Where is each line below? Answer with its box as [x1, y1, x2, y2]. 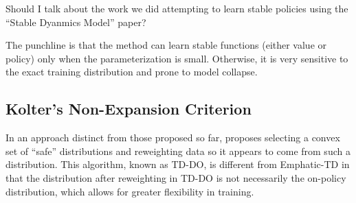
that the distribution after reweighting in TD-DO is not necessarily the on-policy [5, 170, 346, 184]
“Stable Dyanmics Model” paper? [5, 14, 146, 29]
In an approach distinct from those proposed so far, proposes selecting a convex [5, 130, 340, 145]
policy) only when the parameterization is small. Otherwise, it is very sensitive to [5, 51, 348, 65]
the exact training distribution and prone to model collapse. [5, 64, 258, 79]
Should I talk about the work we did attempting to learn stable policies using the [5, 1, 348, 15]
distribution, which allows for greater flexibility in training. [5, 184, 254, 198]
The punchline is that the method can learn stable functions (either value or [5, 38, 327, 52]
